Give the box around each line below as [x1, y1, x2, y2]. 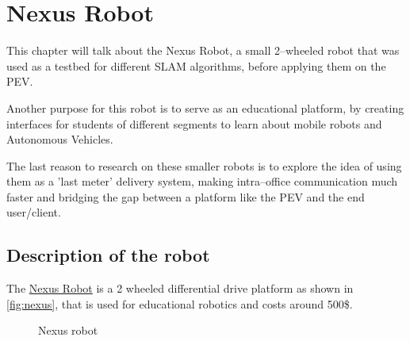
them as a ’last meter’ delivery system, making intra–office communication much [6, 173, 398, 190]
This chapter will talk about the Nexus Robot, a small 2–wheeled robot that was [6, 42, 400, 59]
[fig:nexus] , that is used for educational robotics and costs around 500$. [6, 295, 353, 312]
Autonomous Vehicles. [6, 131, 113, 148]
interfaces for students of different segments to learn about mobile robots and [6, 115, 382, 132]
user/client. [6, 204, 61, 220]
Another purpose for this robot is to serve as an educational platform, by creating [6, 99, 404, 116]
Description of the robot [6, 243, 210, 267]
